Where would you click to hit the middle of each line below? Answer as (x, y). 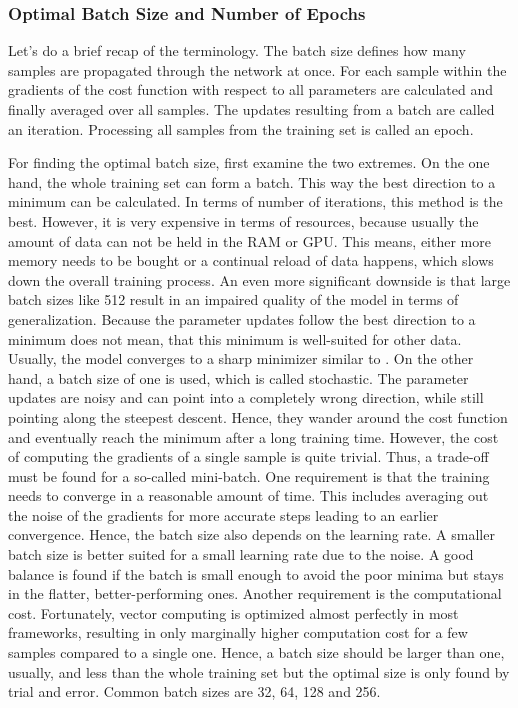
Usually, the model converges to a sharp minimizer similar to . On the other (241, 358)
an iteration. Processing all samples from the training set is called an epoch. (241, 128)
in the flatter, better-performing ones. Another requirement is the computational (255, 593)
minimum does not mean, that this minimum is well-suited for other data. (235, 338)
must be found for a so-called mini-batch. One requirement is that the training (249, 475)
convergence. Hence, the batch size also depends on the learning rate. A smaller (251, 534)
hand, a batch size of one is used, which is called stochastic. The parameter (238, 377)
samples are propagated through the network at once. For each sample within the (257, 69)
